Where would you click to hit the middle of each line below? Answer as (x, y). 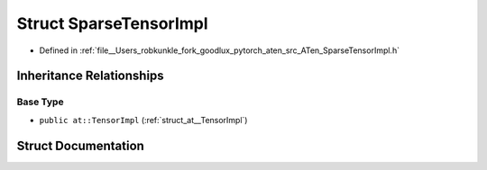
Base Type (40, 102)
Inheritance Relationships (90, 76)
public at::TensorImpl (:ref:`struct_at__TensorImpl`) (143, 120)
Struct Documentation (80, 145)
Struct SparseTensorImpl (112, 23)
